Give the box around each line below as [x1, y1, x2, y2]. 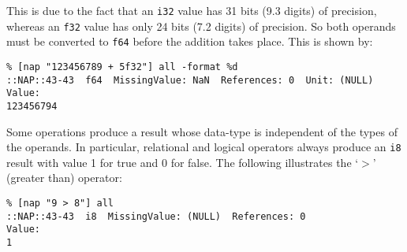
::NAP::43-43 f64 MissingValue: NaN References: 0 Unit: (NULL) [6, 74, 374, 86]
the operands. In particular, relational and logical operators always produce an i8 [6, 139, 401, 155]
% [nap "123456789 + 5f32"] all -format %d [6, 61, 238, 72]
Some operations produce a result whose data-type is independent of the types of [6, 123, 398, 139]
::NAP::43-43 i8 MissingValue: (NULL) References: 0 [6, 210, 306, 222]
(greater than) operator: [6, 169, 122, 186]
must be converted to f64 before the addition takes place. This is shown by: [6, 33, 373, 50]
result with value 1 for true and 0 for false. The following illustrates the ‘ [6, 154, 359, 170]
